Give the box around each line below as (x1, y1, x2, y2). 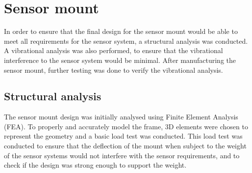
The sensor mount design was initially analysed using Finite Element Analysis (4, 112, 238, 122)
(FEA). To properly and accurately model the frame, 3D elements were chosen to (4, 121, 248, 131)
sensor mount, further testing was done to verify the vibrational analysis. (4, 64, 223, 75)
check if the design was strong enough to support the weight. (4, 160, 187, 170)
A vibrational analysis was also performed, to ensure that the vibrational (4, 45, 223, 56)
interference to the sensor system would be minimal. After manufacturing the (4, 55, 236, 65)
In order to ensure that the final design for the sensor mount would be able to (4, 26, 238, 36)
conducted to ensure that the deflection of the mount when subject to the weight (4, 141, 247, 151)
